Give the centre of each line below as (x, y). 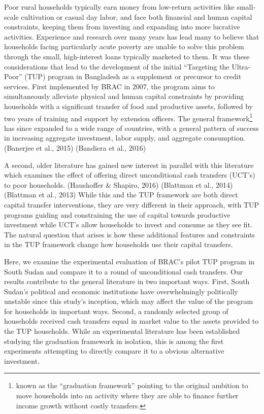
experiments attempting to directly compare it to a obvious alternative (114, 351)
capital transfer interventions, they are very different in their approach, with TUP (131, 204)
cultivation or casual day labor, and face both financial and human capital (137, 16)
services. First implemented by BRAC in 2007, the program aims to (109, 86)
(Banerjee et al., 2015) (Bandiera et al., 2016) (75, 147)
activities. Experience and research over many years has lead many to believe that (132, 36)
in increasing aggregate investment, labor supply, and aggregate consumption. (125, 138)
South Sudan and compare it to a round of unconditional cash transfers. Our (124, 271)
